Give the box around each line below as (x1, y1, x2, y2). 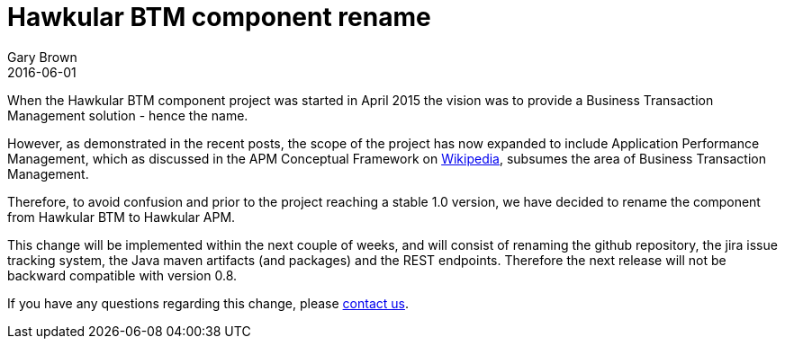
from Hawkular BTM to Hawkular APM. (7, 208, 236, 225)
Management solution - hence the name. (7, 107, 248, 123)
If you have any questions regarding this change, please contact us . (7, 295, 409, 311)
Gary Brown (7, 49, 77, 65)
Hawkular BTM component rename (7, 2, 431, 32)
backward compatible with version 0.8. (7, 267, 238, 283)
